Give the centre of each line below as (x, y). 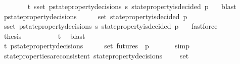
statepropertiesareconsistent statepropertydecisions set (96, 55)
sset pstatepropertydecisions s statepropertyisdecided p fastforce (111, 26)
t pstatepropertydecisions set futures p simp (97, 46)
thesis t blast (44, 36)
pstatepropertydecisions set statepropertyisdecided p (95, 16)
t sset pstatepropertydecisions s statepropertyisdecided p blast (132, 6)
